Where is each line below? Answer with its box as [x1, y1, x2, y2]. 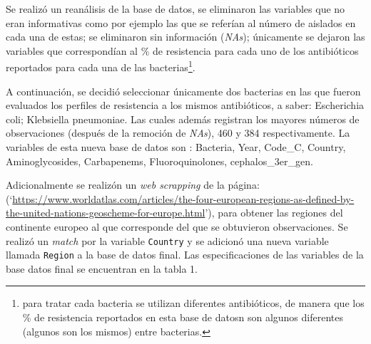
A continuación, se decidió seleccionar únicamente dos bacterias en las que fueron [6, 83, 361, 98]
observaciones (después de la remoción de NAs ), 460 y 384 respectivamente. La [6, 125, 350, 140]
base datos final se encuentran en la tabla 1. [6, 261, 198, 276]
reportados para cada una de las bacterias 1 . [6, 58, 195, 75]
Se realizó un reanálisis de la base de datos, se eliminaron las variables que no [6, 1, 345, 16]
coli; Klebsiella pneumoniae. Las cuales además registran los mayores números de [6, 111, 360, 126]
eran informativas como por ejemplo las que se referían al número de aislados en [6, 15, 356, 30]
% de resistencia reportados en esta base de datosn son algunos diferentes [22, 310, 343, 325]
